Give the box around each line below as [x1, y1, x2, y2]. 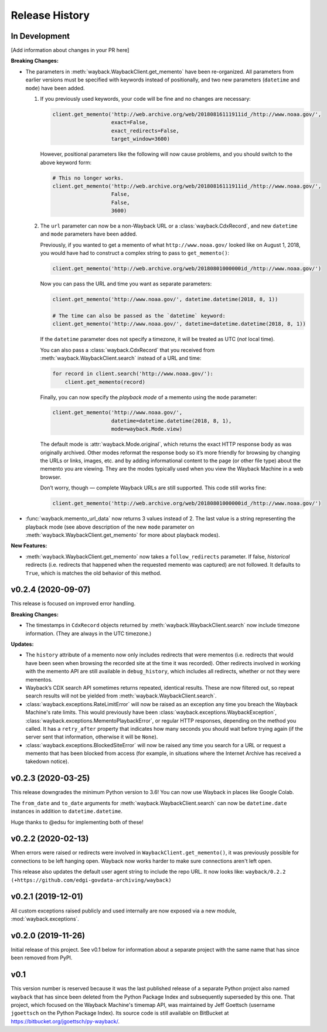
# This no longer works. [52, 175, 124, 181]
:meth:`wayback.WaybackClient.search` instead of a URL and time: [40, 355, 202, 362]
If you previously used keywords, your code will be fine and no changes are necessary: [40, 96, 251, 103]
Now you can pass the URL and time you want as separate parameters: [40, 280, 212, 287]
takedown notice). [25, 758, 70, 765]
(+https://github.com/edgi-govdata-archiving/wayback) [11, 877, 172, 883]
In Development [11, 31, 70, 41]
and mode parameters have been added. [40, 230, 138, 237]
